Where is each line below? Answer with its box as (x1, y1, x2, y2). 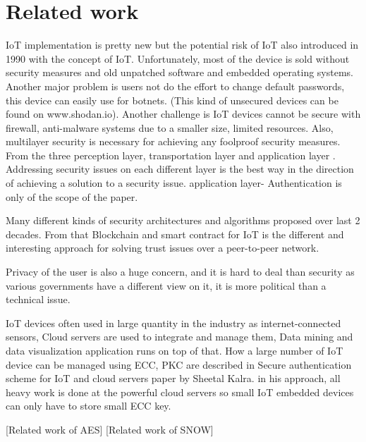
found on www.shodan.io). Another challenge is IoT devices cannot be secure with (6, 106, 361, 121)
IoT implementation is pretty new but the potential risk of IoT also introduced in (6, 37, 359, 52)
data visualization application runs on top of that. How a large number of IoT (6, 343, 343, 357)
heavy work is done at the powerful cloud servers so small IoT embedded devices (6, 384, 354, 399)
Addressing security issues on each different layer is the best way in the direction (6, 161, 354, 176)
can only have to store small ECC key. (6, 398, 171, 413)
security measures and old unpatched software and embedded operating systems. (6, 65, 354, 80)
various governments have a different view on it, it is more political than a (6, 278, 327, 293)
